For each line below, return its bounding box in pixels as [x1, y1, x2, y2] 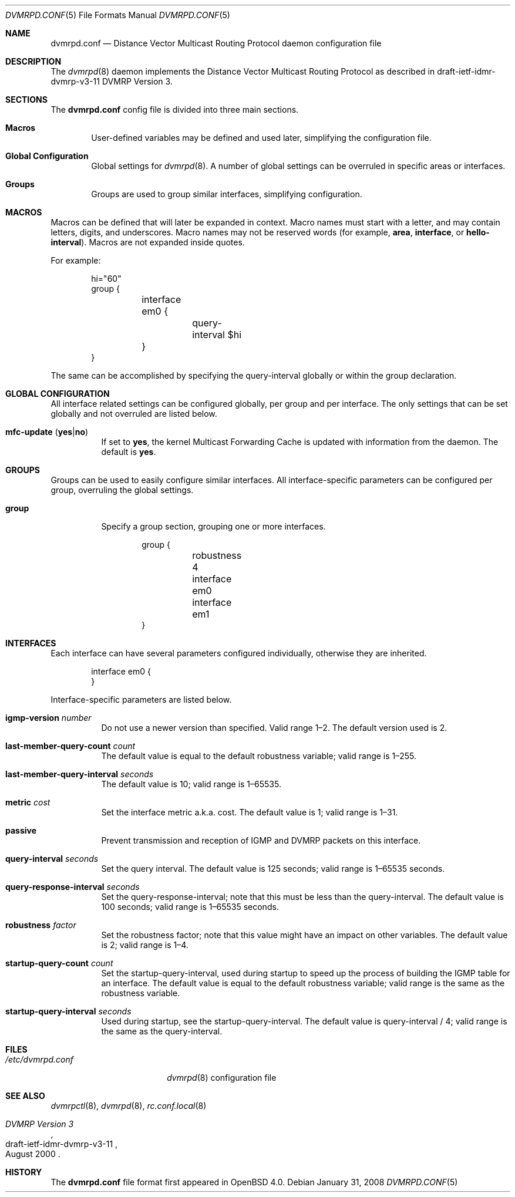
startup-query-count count [5, 958, 113, 968]
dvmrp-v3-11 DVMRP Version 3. [51, 76, 173, 86]
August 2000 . [5, 1149, 60, 1159]
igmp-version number [5, 713, 92, 723]
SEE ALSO [5, 1091, 45, 1101]
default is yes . [101, 447, 156, 457]
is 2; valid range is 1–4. [101, 940, 189, 950]
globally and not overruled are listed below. [51, 409, 217, 419]
